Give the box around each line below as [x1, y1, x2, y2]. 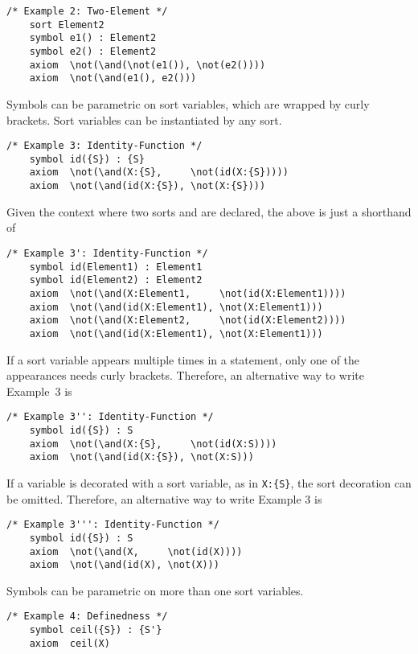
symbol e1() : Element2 [29, 32, 157, 44]
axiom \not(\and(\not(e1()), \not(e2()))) [29, 59, 266, 71]
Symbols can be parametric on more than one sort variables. [6, 582, 304, 598]
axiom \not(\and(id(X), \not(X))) [29, 559, 219, 571]
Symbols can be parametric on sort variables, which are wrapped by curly [6, 95, 370, 112]
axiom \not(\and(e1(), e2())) [29, 72, 197, 84]
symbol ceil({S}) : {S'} [29, 624, 162, 636]
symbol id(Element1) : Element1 [29, 261, 203, 273]
